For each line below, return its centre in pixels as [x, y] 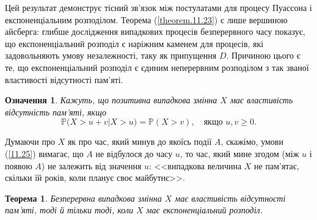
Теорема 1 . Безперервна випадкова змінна [83, 198]
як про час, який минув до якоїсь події [140, 141]
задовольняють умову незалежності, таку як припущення [111, 55]
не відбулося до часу [134, 153]
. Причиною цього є [263, 55]
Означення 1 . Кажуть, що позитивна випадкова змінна [111, 100]
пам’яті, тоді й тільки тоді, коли [69, 210]
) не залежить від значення [91, 165]
